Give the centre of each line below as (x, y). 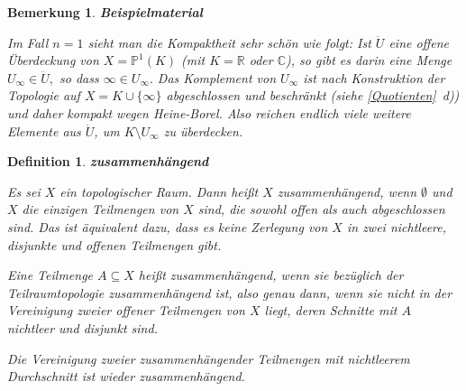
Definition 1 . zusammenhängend (108, 161)
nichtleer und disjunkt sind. (82, 327)
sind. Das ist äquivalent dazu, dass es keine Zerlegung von (168, 226)
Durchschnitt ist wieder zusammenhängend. (126, 376)
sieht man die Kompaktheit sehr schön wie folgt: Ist (229, 42)
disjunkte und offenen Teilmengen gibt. (114, 244)
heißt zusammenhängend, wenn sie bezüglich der (271, 275)
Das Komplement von (217, 77)
